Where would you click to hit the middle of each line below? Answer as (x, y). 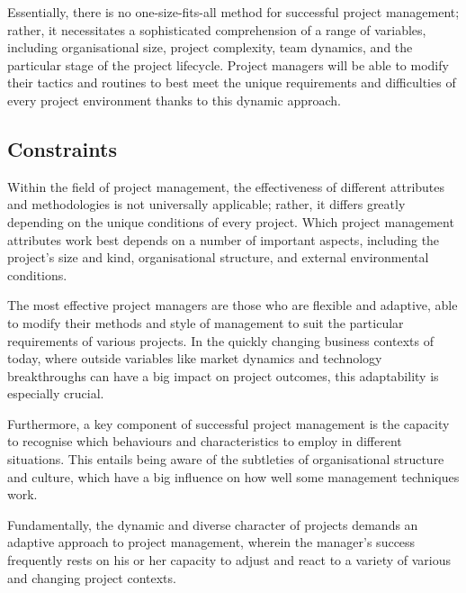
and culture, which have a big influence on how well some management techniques (233, 476)
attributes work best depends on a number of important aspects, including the (224, 239)
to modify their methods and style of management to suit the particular (206, 322)
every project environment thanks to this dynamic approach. (174, 100)
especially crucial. (56, 393)
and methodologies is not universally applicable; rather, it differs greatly (206, 204)
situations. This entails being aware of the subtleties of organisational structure (226, 459)
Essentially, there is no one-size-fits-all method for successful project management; (233, 12)
